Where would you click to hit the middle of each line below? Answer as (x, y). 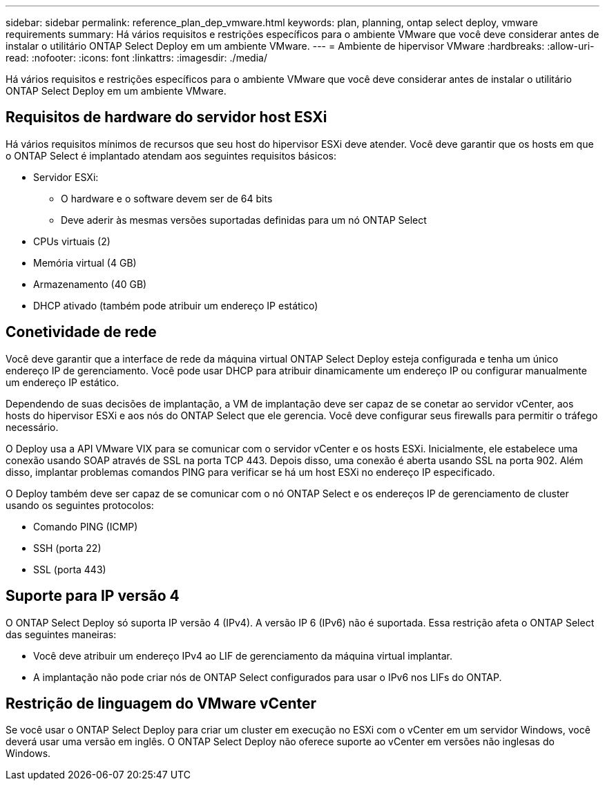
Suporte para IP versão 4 (93, 596)
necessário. (32, 427)
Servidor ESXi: (66, 177)
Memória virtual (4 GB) (85, 262)
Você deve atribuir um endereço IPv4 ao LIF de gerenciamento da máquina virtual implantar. (243, 655)
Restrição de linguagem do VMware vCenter (161, 703)
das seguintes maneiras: (61, 634)
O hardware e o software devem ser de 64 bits (167, 198)
